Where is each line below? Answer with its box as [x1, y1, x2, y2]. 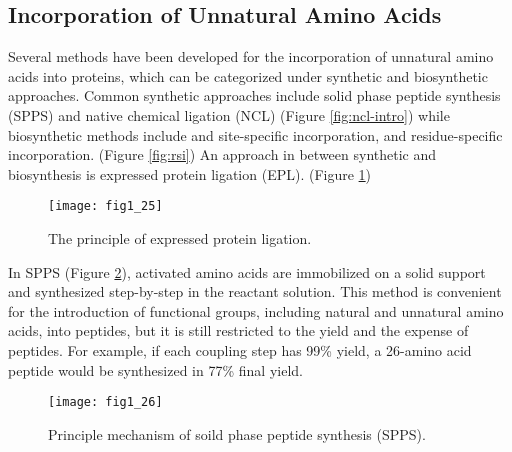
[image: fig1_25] [48, 199, 163, 214]
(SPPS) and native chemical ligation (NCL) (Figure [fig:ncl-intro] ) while [8, 104, 450, 125]
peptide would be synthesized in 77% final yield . [8, 359, 303, 380]
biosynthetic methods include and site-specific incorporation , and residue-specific [8, 124, 503, 145]
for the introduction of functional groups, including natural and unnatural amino [8, 300, 504, 321]
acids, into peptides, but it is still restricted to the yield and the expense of [8, 320, 469, 341]
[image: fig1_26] [48, 395, 163, 410]
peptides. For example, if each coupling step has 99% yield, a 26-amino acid [8, 339, 472, 360]
